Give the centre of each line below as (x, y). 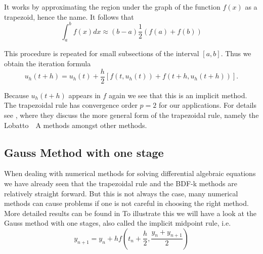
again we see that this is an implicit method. (178, 95)
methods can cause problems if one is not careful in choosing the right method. (126, 203)
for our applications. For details (207, 105)
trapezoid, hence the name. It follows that (69, 16)
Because (16, 95)
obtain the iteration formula (48, 63)
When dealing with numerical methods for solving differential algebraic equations (130, 173)
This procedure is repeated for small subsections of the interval (102, 53)
